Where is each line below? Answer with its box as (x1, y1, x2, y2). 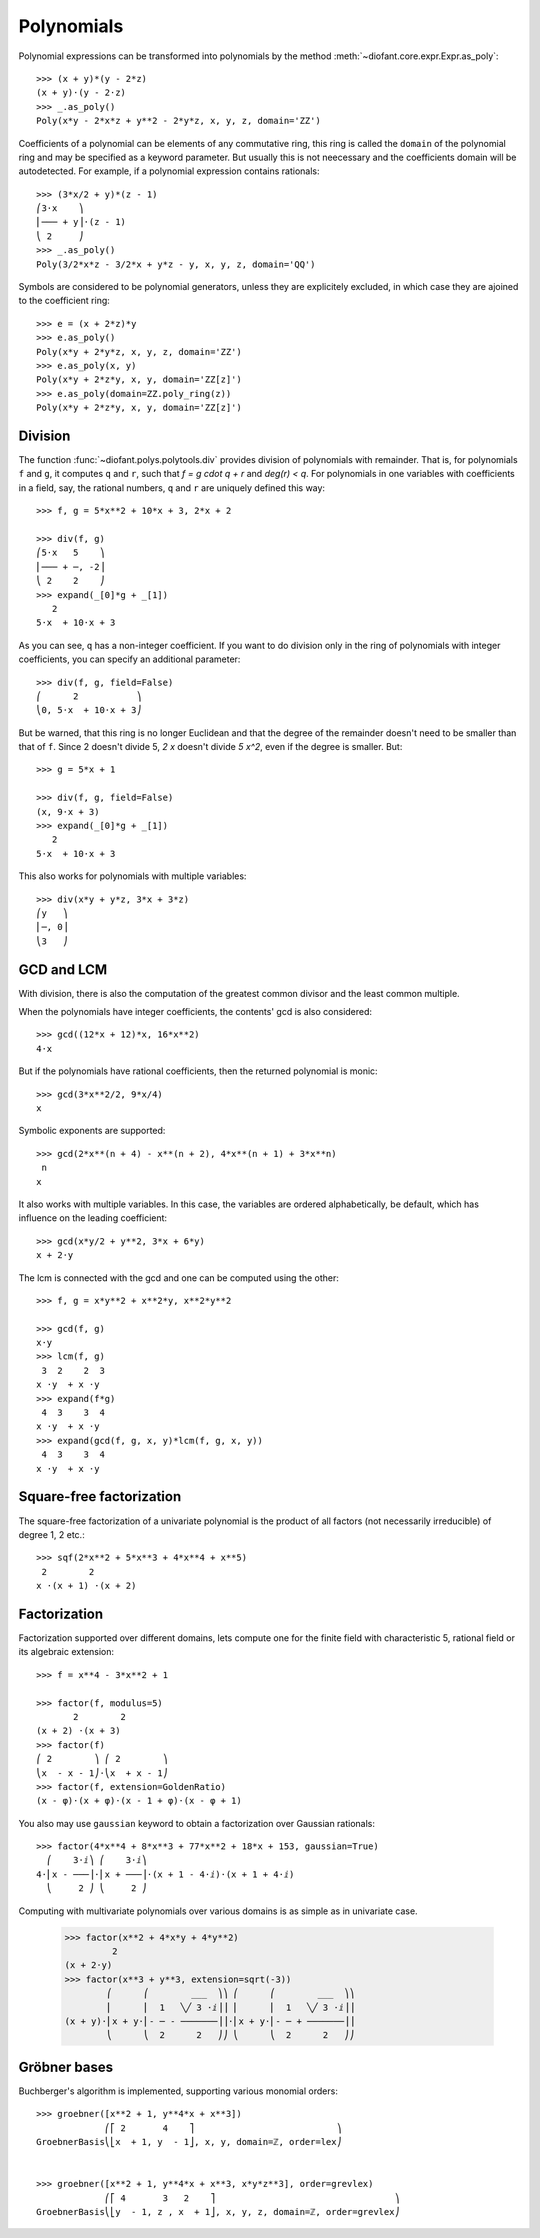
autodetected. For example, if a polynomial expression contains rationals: (18, 165, 320, 177)
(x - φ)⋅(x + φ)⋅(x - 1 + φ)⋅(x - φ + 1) (36, 1795, 242, 1807)
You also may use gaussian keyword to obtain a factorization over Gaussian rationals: (18, 1817, 375, 1829)
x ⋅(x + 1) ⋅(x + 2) (36, 1580, 137, 1592)
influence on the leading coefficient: (18, 1212, 168, 1224)
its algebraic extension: (18, 1646, 115, 1658)
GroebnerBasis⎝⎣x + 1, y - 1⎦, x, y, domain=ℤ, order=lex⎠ (36, 2136, 342, 2148)
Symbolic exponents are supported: (18, 1125, 166, 1137)
